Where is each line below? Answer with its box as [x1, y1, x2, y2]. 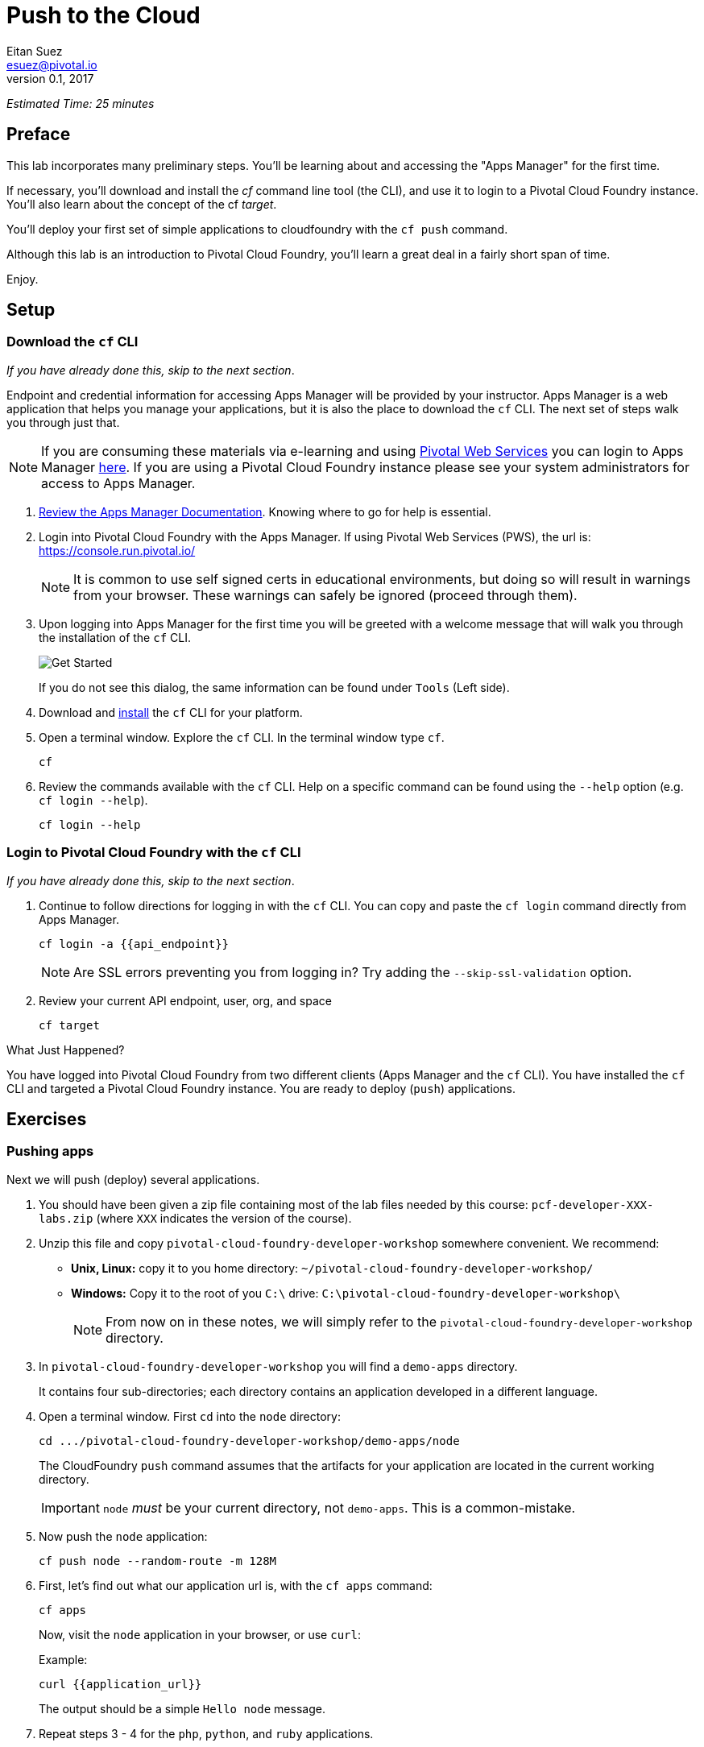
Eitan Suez [6, 43, 63, 58]
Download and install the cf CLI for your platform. [39, 705, 303, 719]
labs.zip [39, 1211, 93, 1225]
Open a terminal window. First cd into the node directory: [39, 1409, 341, 1423]
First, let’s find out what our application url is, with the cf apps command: [39, 1578, 433, 1592]
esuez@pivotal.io [6, 57, 97, 72]
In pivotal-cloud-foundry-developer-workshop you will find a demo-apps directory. [39, 1359, 518, 1373]
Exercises [6, 1108, 87, 1129]
